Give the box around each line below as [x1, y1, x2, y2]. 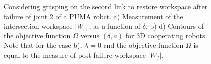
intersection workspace [4, 21, 73, 31]
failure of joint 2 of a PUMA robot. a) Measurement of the [4, 11, 183, 21]
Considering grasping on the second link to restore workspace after [4, 1, 208, 11]
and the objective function [103, 40, 184, 50]
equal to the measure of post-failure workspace [4, 49, 146, 60]
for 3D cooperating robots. [125, 30, 207, 40]
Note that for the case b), [4, 40, 82, 50]
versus [80, 30, 100, 40]
